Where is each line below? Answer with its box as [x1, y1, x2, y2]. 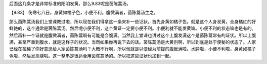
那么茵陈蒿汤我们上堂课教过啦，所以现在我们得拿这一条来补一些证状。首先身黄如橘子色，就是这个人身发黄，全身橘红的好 [9, 19, 256, 24]
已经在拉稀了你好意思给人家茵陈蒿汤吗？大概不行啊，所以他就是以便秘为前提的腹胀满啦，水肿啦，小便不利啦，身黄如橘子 [9, 46, 256, 52]
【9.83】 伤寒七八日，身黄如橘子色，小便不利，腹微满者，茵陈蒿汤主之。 [9, 10, 158, 16]
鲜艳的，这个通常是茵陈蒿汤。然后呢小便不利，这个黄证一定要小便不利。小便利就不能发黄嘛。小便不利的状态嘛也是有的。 [9, 25, 256, 31]
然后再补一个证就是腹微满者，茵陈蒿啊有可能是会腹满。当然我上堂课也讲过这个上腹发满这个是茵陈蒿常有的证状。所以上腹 [9, 32, 256, 38]
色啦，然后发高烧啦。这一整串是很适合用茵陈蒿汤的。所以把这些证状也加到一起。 [9, 53, 174, 59]
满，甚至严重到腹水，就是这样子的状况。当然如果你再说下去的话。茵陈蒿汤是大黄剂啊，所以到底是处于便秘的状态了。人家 [9, 39, 256, 45]
